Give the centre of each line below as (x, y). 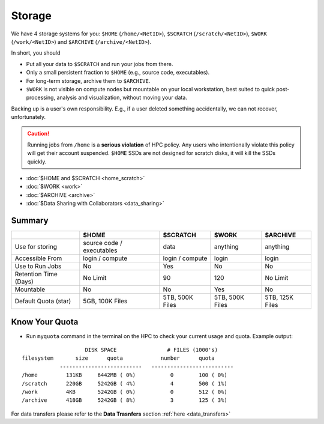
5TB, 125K (279, 297)
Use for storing (36, 247)
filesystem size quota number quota (118, 358)
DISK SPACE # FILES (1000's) (151, 350)
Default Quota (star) (43, 301)
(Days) (24, 282)
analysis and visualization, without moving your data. (122, 98)
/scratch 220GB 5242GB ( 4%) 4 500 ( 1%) (124, 383)
